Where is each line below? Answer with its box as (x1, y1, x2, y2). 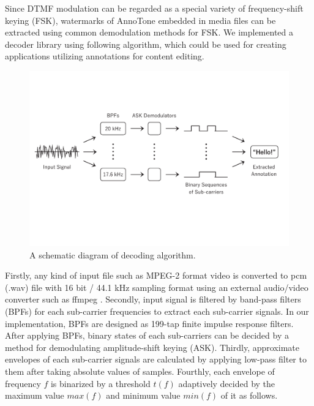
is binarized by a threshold (50, 377, 151, 389)
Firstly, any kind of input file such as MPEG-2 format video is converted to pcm (5, 269, 307, 282)
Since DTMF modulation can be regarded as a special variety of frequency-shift (5, 2, 304, 14)
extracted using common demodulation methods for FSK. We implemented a (5, 26, 293, 39)
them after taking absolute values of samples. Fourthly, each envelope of (5, 365, 275, 378)
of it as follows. (220, 389, 278, 402)
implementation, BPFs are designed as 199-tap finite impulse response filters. (5, 317, 294, 329)
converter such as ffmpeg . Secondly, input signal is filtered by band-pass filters (5, 293, 301, 306)
